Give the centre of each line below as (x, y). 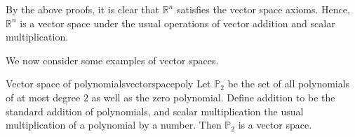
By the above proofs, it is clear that (82, 9)
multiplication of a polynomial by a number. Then (114, 125)
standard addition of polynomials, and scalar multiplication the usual (155, 111)
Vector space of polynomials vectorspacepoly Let (108, 84)
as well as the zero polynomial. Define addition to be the (213, 97)
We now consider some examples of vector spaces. (112, 60)
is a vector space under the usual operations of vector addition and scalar (177, 23)
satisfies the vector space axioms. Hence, (263, 9)
